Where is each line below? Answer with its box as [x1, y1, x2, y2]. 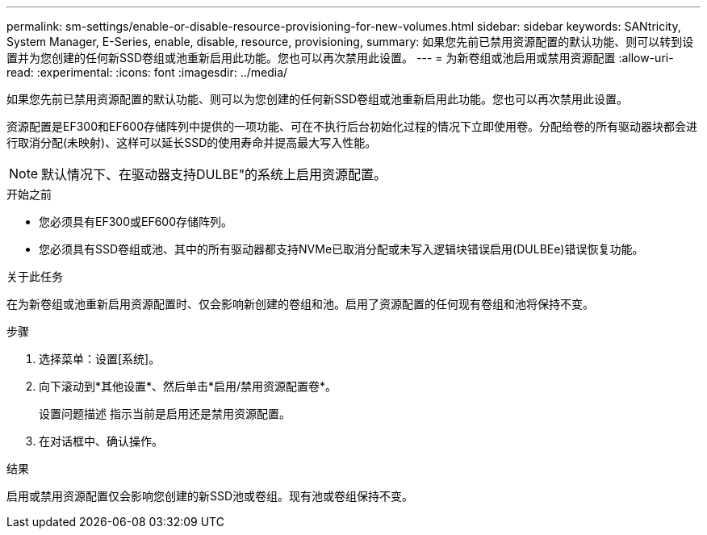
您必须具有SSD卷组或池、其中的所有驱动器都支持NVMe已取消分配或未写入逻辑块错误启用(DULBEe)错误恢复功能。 [39, 242, 644, 256]
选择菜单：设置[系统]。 [39, 352, 161, 366]
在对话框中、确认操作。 [39, 434, 163, 448]
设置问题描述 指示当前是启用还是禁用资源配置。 [39, 407, 291, 420]
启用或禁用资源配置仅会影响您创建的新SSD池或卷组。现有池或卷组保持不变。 [6, 489, 414, 503]
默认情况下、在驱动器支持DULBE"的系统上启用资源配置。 [41, 166, 387, 182]
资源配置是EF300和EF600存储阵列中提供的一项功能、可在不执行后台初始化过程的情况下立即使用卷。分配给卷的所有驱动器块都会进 [6, 119, 698, 133]
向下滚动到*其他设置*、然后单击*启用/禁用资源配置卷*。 [39, 379, 337, 393]
